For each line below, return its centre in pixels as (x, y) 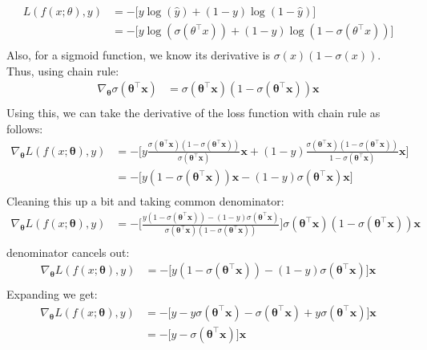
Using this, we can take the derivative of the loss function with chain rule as (193, 113)
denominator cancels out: (68, 252)
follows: (25, 128)
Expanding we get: (52, 294)
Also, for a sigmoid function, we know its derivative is (138, 55)
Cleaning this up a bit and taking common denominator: (145, 201)
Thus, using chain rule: (63, 70)
